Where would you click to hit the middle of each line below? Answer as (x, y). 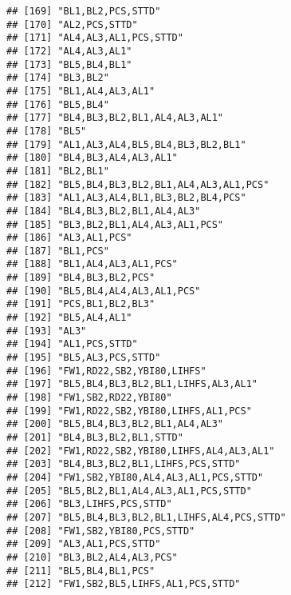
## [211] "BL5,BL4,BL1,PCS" (81, 571)
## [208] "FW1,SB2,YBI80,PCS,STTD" (101, 531)
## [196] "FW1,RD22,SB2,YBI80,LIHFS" (106, 371)
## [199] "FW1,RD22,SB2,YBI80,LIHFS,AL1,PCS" (129, 411)
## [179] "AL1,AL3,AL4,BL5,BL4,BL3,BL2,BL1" (126, 144)
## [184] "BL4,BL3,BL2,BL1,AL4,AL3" (104, 211)
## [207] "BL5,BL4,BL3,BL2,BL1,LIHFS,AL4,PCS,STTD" (146, 517)
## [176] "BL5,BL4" (58, 104)
